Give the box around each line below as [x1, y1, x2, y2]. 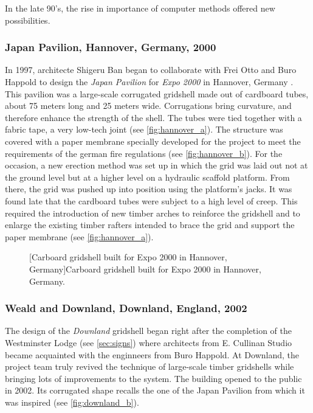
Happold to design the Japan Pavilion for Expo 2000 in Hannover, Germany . [5, 75, 294, 88]
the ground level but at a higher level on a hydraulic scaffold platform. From [5, 170, 290, 183]
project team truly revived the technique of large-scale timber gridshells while [5, 360, 294, 373]
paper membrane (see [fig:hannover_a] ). [5, 230, 154, 243]
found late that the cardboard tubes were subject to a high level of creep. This [5, 194, 298, 207]
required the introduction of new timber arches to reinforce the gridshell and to [5, 206, 300, 219]
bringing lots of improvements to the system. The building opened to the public [5, 372, 302, 384]
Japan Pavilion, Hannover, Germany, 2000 [5, 40, 216, 55]
